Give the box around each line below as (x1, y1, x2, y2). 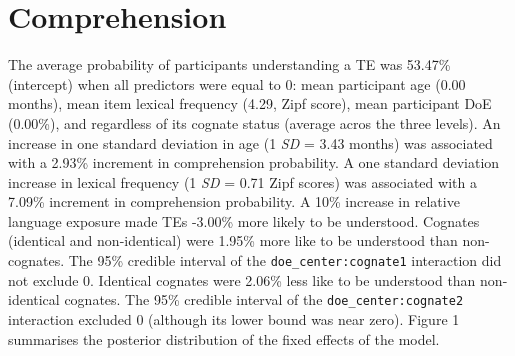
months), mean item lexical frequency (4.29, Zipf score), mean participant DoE (8, 93, 492, 114)
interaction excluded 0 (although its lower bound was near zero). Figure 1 (8, 308, 460, 329)
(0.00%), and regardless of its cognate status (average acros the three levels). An (8, 112, 501, 133)
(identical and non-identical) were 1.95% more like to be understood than (8, 230, 458, 251)
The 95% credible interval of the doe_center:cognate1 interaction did (68, 250, 502, 271)
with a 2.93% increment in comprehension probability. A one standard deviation (8, 152, 500, 173)
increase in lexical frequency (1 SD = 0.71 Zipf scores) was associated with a (8, 171, 477, 192)
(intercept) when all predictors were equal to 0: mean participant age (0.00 (8, 73, 466, 94)
